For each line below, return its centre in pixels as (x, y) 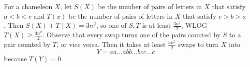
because (15, 58)
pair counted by (27, 44)
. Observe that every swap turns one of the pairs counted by (132, 35)
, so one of (111, 25)
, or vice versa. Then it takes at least (111, 44)
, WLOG (194, 25)
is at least (156, 25)
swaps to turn (199, 44)
